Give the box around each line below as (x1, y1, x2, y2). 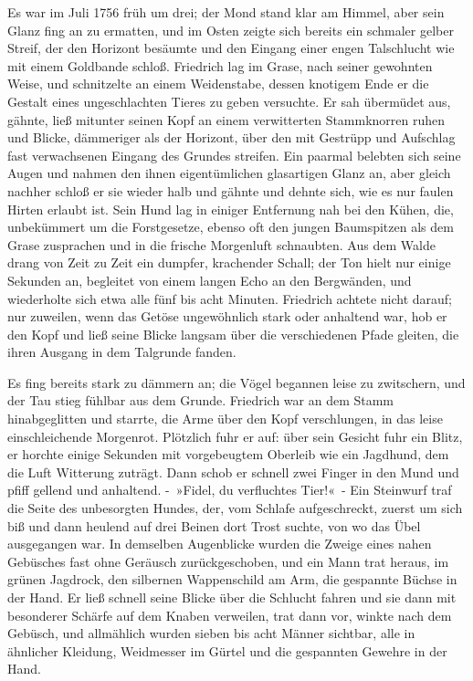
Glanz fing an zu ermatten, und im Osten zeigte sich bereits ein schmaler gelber (7, 20, 454, 39)
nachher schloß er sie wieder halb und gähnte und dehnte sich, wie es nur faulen (7, 181, 454, 200)
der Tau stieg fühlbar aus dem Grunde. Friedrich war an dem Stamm (7, 391, 394, 410)
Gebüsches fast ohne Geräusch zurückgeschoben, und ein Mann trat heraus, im (7, 551, 449, 571)
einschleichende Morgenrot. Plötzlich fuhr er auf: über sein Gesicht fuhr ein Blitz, (7, 426, 463, 445)
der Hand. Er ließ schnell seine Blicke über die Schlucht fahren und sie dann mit (7, 588, 457, 606)
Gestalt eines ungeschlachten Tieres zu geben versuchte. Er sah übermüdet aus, (7, 91, 451, 110)
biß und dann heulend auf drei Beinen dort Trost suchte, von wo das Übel (7, 516, 421, 535)
